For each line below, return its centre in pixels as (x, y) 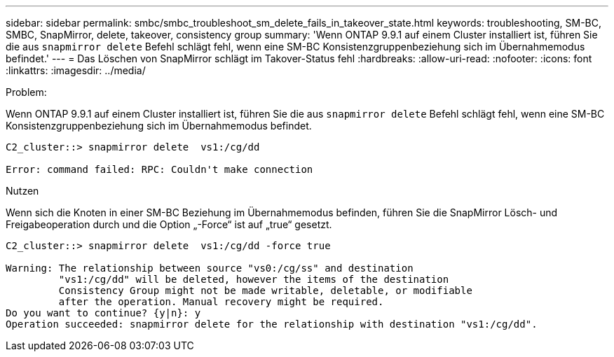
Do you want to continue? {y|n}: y (103, 313)
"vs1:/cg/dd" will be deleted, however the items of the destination (254, 279)
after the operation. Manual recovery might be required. (221, 302)
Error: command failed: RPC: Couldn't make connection (159, 169)
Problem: (26, 92)
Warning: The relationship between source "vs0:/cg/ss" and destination (210, 268)
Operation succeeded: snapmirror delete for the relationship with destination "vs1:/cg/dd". (272, 324)
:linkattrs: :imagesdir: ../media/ (76, 70)
